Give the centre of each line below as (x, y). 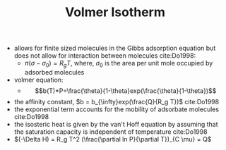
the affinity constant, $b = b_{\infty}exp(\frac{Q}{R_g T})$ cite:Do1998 (117, 101)
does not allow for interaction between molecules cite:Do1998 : (105, 56)
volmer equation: (38, 80)
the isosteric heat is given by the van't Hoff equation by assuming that (116, 124)
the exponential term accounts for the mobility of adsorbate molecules (117, 109)
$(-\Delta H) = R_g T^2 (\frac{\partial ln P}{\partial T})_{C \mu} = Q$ (113, 139)
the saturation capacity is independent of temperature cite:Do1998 (111, 132)
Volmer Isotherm (115, 12)
